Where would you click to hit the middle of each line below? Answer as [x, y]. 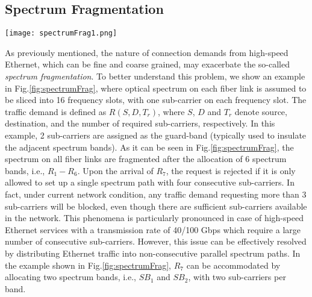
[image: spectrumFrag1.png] [61, 33]
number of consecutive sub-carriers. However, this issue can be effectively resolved [156, 241]
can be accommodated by [233, 265]
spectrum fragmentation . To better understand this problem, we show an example [155, 76]
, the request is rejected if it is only [231, 170]
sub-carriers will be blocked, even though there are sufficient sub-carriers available [156, 206]
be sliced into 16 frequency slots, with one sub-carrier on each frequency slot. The [156, 100]
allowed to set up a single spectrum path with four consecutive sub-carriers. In [150, 182]
